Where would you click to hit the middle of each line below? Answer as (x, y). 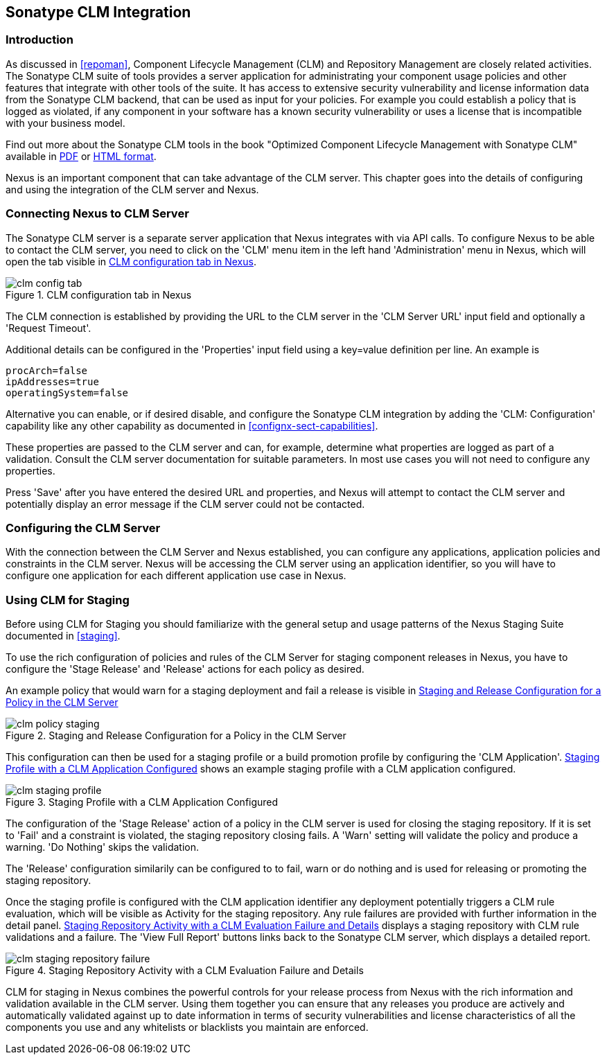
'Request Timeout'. (49, 328)
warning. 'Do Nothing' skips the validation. (102, 847)
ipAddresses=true (52, 381)
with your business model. (65, 123)
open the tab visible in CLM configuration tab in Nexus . (131, 261)
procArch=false (47, 370)
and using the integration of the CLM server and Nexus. (132, 189)
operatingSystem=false (67, 392)
